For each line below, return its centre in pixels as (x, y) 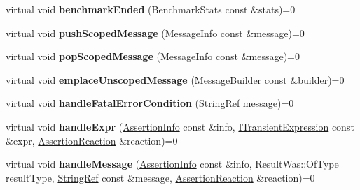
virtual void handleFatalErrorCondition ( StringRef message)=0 (150, 103)
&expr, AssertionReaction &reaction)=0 (92, 140)
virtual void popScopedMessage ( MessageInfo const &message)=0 (153, 56)
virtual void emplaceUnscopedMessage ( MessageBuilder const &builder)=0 (175, 79)
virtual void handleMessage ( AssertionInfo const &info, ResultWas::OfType (172, 164)
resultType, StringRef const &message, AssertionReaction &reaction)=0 (160, 177)
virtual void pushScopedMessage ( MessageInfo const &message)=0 (155, 32)
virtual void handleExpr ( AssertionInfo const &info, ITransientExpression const (180, 126)
